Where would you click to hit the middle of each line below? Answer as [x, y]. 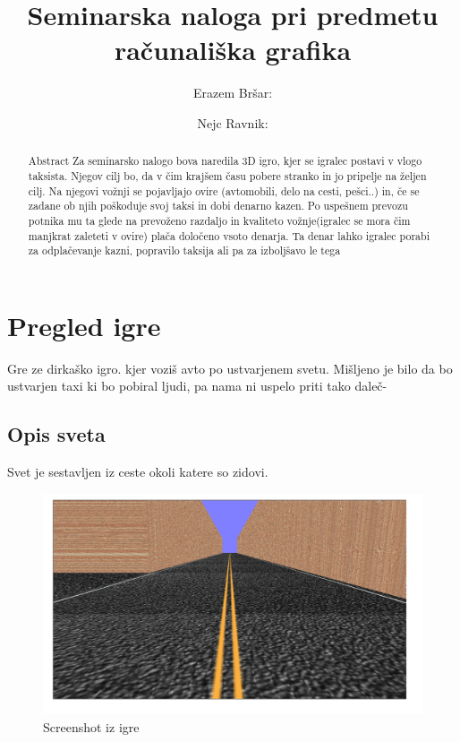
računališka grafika [233, 50]
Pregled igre [84, 325]
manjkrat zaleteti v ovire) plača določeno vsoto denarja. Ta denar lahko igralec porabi [229, 235]
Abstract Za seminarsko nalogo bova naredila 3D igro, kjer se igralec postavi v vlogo [225, 161]
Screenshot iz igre [91, 726]
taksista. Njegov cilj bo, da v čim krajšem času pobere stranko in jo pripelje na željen [227, 175]
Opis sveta [56, 434]
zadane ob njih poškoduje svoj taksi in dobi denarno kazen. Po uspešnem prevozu [218, 206]
